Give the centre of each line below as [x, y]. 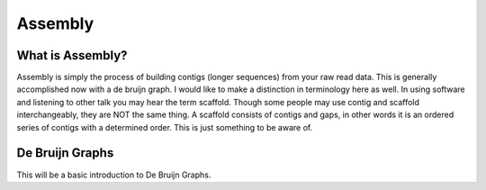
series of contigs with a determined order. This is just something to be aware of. [165, 127]
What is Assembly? [72, 55]
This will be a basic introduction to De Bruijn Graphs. [114, 175]
